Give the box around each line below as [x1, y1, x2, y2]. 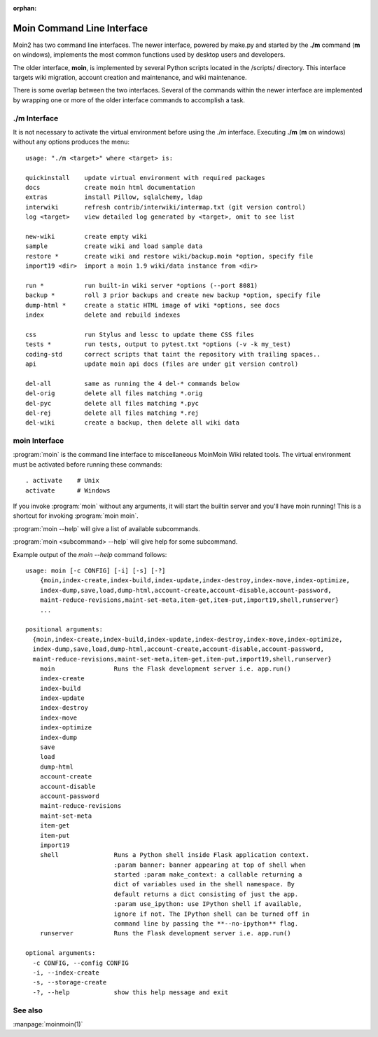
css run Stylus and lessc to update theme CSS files [25, 330, 255, 338]
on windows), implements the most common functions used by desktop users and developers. [13, 50, 286, 59]
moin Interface [13, 436, 64, 446]
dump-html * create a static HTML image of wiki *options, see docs [25, 301, 280, 309]
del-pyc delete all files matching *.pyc [25, 399, 199, 407]
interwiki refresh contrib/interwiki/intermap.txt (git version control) [25, 203, 306, 211]
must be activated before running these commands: [13, 460, 162, 469]
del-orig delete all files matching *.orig [25, 390, 203, 397]
